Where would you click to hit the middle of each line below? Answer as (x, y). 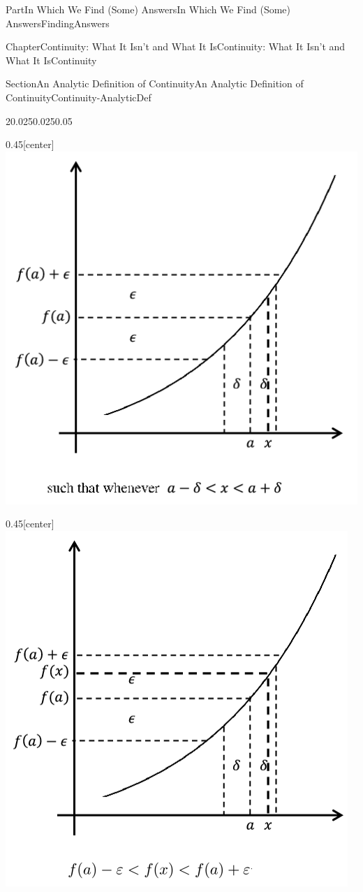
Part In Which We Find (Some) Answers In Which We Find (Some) (148, 9)
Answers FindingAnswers (58, 23)
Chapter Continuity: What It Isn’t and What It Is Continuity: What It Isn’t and (176, 46)
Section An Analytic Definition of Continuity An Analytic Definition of (155, 83)
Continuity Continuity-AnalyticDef (79, 97)
